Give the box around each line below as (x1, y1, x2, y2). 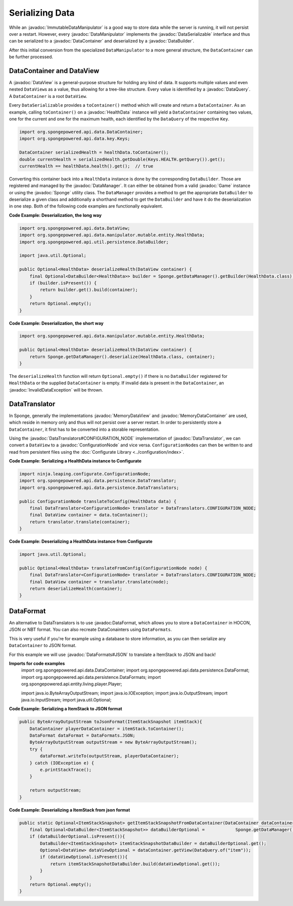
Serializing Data (9, 7, 75, 18)
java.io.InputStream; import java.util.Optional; (21, 697, 112, 702)
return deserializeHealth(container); (29, 586, 123, 592)
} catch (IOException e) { (29, 760, 95, 766)
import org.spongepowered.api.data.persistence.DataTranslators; (19, 485, 179, 490)
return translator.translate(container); (29, 519, 130, 525)
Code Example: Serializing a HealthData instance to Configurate (9, 458, 142, 464)
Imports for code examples (9, 660, 65, 666)
